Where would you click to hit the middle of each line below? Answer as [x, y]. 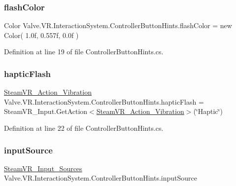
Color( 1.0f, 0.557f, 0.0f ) [41, 35]
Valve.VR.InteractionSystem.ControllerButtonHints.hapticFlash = [104, 101]
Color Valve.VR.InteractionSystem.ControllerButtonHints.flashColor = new [118, 25]
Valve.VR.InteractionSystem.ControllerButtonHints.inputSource [101, 178]
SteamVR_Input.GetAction [46, 111]
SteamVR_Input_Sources [43, 168]
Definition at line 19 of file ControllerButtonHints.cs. [84, 52]
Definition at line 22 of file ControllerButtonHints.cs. [84, 128]
